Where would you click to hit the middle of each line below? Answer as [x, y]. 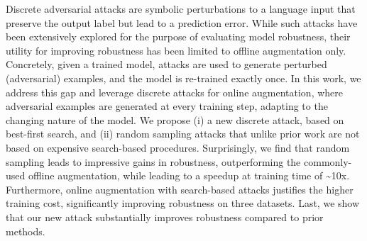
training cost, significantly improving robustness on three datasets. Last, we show [183, 203]
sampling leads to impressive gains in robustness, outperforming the [153, 161]
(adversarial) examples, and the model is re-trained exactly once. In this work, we [183, 78]
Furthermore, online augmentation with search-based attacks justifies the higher [180, 189]
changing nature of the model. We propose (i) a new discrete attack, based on [175, 119]
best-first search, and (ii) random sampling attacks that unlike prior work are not [183, 134]
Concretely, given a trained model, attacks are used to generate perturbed [166, 64]
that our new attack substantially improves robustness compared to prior [165, 217]
